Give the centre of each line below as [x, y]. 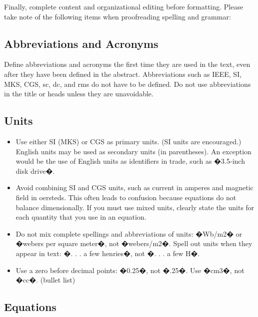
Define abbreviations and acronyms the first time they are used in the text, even [127, 64]
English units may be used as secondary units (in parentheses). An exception [133, 151]
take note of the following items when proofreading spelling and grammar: [117, 16]
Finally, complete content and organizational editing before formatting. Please [124, 6]
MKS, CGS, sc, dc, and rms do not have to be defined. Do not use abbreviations [127, 84]
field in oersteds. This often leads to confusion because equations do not [126, 197]
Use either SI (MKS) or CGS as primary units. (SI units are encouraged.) [128, 141]
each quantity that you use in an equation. [81, 217]
